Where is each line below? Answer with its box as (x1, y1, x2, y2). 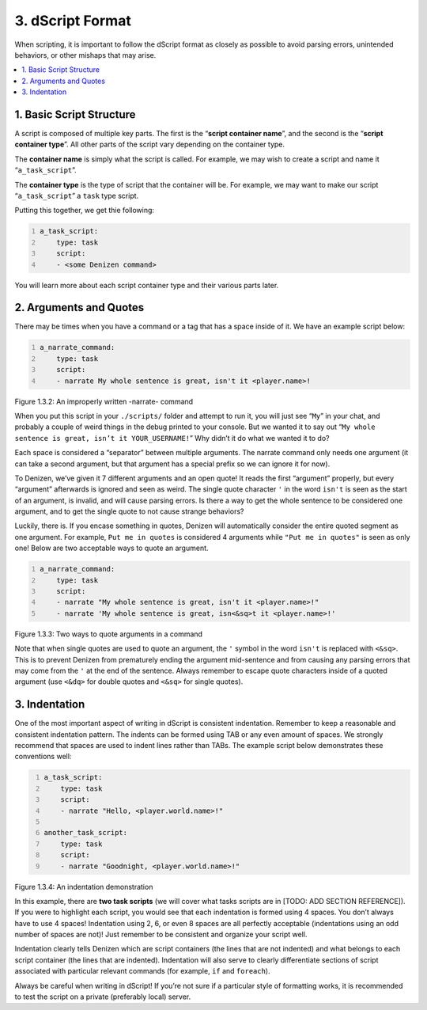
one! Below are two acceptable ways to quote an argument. (14, 543, 209, 553)
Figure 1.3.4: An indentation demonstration (14, 882, 153, 891)
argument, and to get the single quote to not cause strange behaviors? (14, 507, 244, 516)
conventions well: (14, 752, 72, 761)
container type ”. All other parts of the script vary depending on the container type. (14, 139, 285, 150)
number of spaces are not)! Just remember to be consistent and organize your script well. (14, 930, 308, 940)
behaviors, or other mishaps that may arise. (14, 50, 157, 59)
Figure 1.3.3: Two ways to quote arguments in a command (14, 629, 203, 639)
